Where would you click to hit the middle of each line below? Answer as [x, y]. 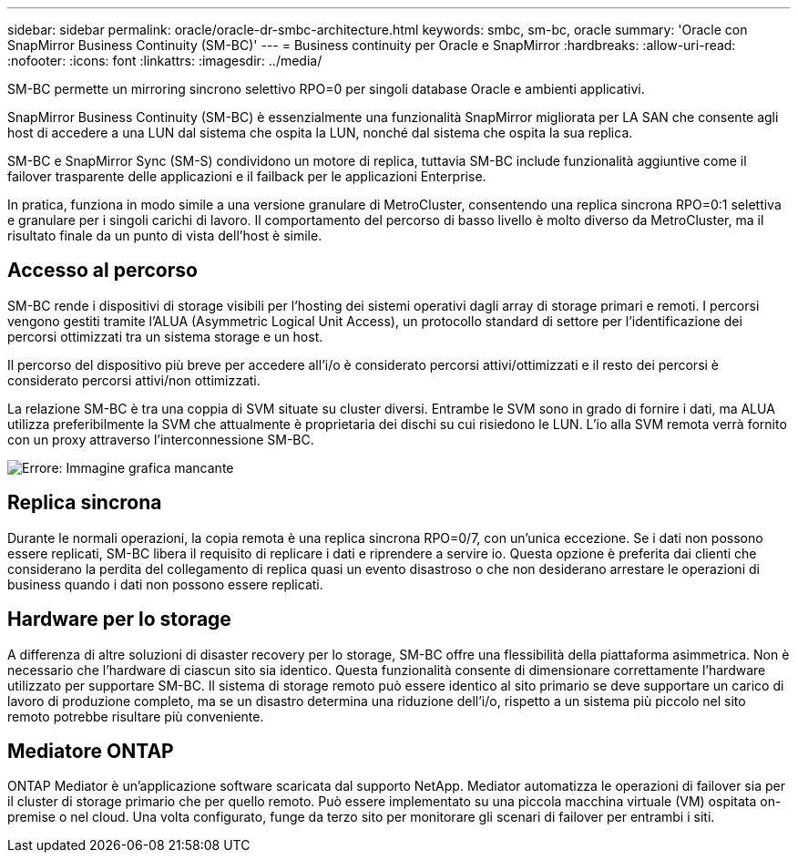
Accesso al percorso [102, 271]
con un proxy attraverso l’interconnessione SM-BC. [161, 439]
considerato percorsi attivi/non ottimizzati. [134, 380]
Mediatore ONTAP [91, 751]
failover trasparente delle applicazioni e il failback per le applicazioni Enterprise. [247, 176]
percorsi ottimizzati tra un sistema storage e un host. [165, 336]
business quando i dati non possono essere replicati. [165, 584]
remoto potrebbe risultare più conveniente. [136, 716]
